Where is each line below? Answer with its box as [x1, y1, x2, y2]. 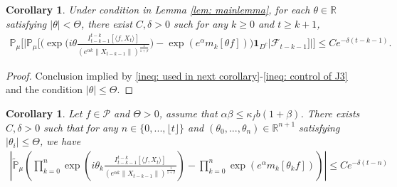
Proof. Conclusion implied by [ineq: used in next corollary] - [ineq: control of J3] [6, 68, 348, 82]
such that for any [43, 119, 118, 134]
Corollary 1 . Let [6, 105, 83, 120]
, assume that [159, 105, 218, 120]
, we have [39, 134, 81, 149]
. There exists [300, 105, 360, 120]
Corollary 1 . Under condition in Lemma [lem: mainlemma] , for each [6, 2, 310, 16]
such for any [173, 16, 228, 31]
